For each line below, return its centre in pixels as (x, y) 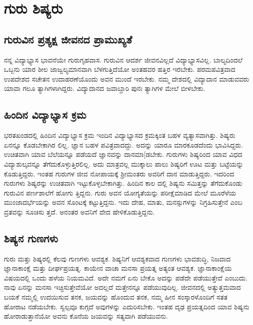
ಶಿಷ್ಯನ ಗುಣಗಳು (31, 238)
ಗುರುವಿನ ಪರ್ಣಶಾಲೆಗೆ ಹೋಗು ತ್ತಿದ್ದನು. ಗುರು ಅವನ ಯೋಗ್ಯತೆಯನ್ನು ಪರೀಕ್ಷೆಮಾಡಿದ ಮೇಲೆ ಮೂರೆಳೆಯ (120, 192)
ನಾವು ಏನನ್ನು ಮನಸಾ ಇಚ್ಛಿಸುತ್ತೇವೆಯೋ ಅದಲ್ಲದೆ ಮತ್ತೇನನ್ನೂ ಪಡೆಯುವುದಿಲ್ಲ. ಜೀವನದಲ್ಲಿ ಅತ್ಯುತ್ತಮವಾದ (122, 287)
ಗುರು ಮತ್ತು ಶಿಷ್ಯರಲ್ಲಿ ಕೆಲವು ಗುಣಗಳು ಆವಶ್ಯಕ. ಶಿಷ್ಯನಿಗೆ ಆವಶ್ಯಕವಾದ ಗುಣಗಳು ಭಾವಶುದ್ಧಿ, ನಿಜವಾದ (117, 258)
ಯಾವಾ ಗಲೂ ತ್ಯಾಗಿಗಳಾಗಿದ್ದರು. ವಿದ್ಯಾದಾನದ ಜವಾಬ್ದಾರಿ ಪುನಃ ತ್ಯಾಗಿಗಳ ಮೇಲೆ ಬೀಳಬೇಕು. (105, 88)
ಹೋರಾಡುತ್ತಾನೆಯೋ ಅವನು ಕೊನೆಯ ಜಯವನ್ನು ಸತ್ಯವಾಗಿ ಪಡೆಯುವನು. (86, 316)
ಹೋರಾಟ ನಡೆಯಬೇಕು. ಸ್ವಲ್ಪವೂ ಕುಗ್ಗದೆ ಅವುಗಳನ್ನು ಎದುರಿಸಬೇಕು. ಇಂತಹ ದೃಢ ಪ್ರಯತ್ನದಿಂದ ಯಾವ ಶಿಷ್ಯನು (127, 306)
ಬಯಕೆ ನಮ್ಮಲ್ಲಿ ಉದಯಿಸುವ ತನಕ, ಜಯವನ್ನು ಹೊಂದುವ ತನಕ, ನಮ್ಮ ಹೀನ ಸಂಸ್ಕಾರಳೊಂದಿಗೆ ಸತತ (116, 297)
